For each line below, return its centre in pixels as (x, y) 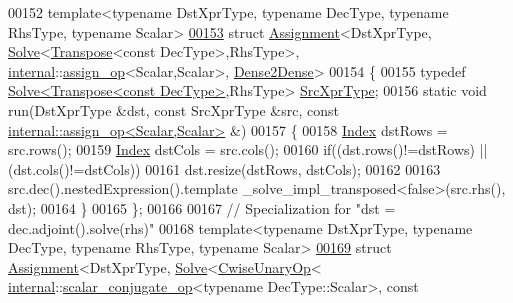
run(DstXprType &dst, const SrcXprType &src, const (173, 109)
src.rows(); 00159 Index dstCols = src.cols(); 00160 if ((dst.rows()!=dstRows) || (248, 149)
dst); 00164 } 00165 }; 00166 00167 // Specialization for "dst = (202, 207)
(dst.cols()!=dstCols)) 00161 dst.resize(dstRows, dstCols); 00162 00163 (224, 168)
